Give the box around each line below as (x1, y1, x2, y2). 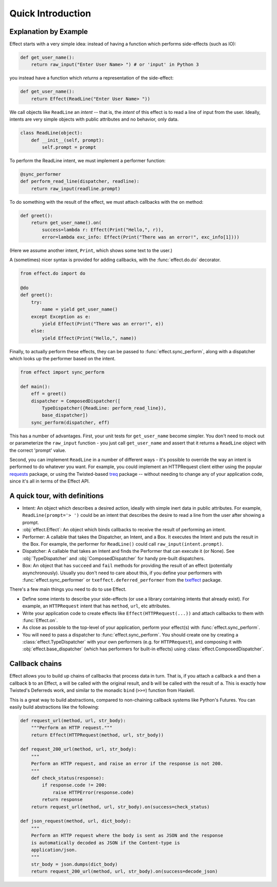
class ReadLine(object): (20, 130, 83, 136)
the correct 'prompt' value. (9, 447, 66, 453)
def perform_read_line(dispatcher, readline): (20, 179, 140, 184)
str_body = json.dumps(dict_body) (31, 861, 118, 867)
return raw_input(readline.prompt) (31, 185, 121, 191)
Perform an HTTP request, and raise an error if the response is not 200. (31, 761, 223, 767)
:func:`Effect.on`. (22, 617, 58, 623)
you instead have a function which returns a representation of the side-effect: (9, 75, 174, 81)
